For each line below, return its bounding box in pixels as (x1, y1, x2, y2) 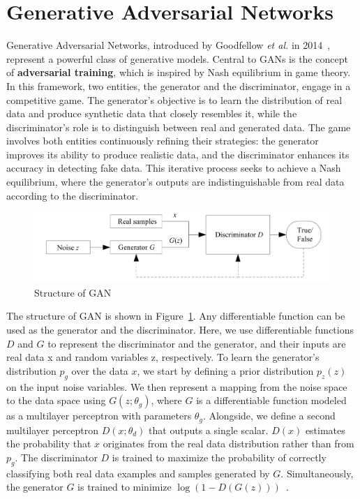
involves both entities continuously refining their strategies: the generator (6, 133, 319, 148)
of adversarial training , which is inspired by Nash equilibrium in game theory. (6, 65, 351, 80)
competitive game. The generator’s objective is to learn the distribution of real (6, 92, 343, 107)
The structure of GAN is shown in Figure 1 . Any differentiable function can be (6, 308, 345, 323)
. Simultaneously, (280, 466, 354, 480)
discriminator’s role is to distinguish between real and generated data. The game (6, 119, 351, 134)
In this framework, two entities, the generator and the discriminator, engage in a (6, 78, 351, 93)
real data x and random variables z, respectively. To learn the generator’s (6, 350, 320, 364)
